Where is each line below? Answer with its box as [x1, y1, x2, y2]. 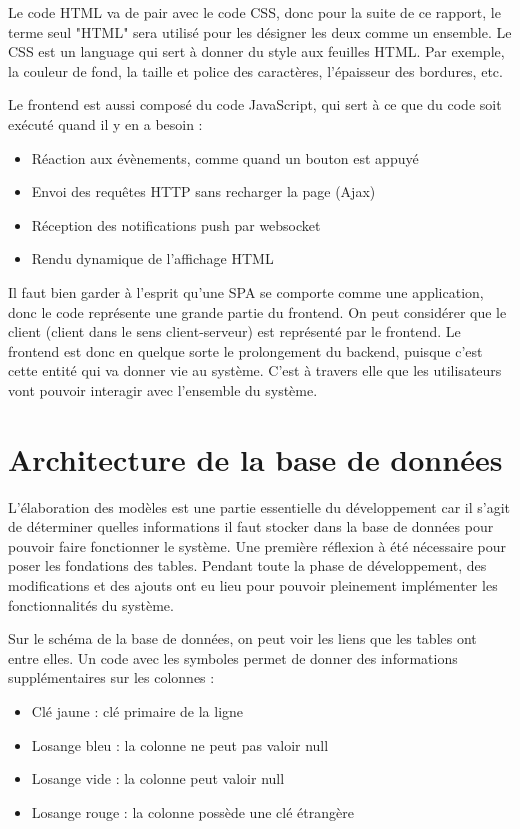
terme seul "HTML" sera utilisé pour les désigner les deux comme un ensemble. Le [8, 21, 512, 42]
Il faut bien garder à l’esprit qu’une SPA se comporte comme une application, [8, 281, 484, 302]
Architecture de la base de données [8, 438, 503, 479]
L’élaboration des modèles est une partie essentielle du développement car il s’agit [8, 496, 511, 517]
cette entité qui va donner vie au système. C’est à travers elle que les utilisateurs [8, 360, 502, 381]
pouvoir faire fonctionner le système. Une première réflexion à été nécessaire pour [8, 535, 506, 556]
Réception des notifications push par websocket [31, 214, 321, 235]
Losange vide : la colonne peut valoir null [31, 768, 285, 789]
